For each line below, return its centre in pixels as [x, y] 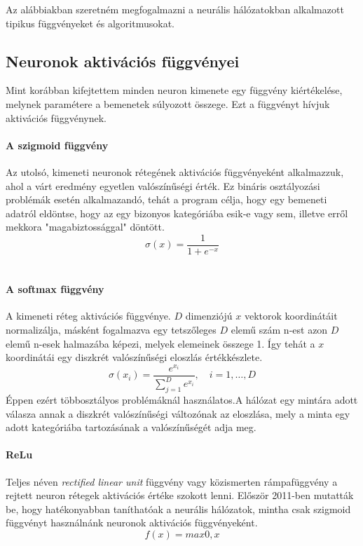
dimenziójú [209, 316]
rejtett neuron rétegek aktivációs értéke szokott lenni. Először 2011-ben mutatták [180, 495]
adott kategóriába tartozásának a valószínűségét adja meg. [131, 427]
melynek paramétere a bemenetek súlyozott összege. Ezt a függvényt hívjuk [168, 103]
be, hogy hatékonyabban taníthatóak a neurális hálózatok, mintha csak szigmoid [178, 509]
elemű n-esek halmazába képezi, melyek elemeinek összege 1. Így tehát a [160, 343]
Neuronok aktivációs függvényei [123, 61]
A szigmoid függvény [57, 145]
